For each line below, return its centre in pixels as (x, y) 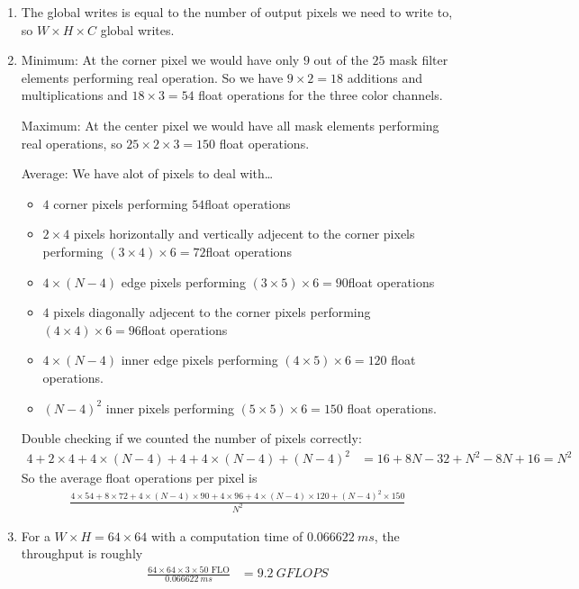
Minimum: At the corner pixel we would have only (160, 60)
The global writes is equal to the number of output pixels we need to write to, (237, 12)
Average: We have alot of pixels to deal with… (147, 173)
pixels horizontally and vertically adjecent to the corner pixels (244, 234)
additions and (385, 77)
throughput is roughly (82, 553)
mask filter (419, 60)
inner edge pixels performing (199, 360)
